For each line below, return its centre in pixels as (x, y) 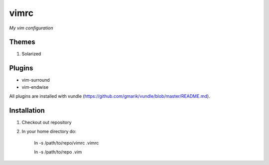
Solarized (31, 54)
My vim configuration (31, 28)
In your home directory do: (49, 132)
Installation (27, 110)
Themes (22, 42)
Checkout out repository (47, 123)
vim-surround (36, 80)
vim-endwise (35, 87)
